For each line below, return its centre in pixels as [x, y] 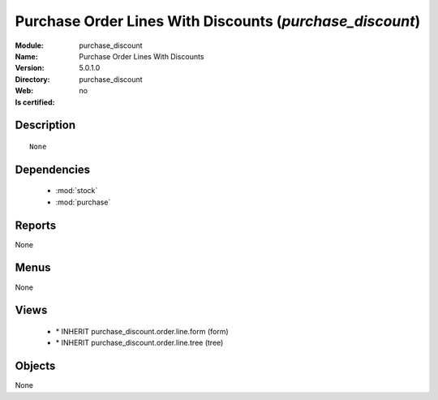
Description [45, 125]
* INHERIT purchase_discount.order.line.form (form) [142, 331]
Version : [30, 68]
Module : [29, 45]
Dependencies [53, 169]
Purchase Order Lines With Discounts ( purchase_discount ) [218, 21]
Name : [26, 56]
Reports [36, 225]
